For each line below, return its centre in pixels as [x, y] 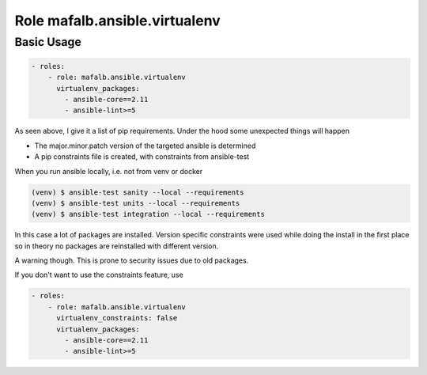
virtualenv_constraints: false [117, 318]
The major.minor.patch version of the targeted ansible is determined [145, 146]
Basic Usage [48, 42]
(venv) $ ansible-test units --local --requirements [136, 203]
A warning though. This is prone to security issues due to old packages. [132, 260]
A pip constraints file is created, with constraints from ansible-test [142, 157]
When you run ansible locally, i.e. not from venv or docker [109, 171]
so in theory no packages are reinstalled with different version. [117, 246]
